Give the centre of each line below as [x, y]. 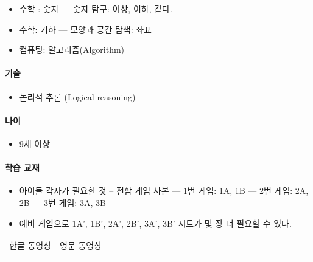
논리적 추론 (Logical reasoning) [77, 96]
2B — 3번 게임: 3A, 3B [62, 202]
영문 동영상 [81, 245]
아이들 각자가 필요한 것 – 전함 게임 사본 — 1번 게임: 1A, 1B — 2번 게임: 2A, [164, 191]
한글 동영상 [30, 245]
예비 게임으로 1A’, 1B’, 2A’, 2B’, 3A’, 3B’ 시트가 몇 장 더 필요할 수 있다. [155, 223]
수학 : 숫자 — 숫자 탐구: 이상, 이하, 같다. [96, 9]
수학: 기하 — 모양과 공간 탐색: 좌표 [85, 29]
